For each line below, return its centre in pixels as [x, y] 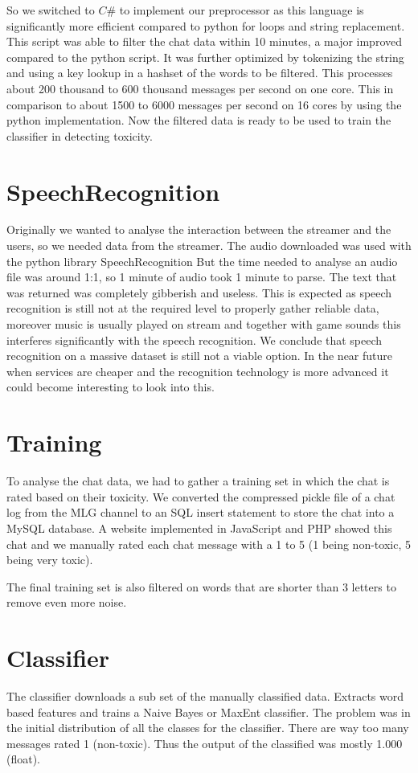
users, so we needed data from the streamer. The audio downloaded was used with [209, 245]
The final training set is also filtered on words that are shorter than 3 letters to [201, 586]
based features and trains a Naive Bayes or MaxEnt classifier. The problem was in [209, 712]
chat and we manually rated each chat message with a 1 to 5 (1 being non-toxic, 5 [209, 544]
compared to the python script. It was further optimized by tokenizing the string [205, 57]
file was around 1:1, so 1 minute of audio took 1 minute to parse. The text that [202, 277]
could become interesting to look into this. [111, 387]
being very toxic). [50, 560]
